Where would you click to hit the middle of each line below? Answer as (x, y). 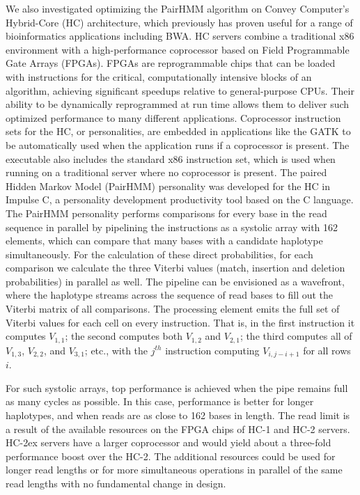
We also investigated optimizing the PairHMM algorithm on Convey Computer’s (178, 8)
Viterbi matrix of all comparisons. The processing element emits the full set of (173, 309)
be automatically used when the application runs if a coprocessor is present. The (178, 144)
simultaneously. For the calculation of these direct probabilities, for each (159, 254)
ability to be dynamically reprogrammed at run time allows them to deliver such (178, 104)
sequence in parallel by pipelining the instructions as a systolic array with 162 (172, 227)
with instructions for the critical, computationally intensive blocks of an (159, 76)
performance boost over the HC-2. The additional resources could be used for (171, 456)
